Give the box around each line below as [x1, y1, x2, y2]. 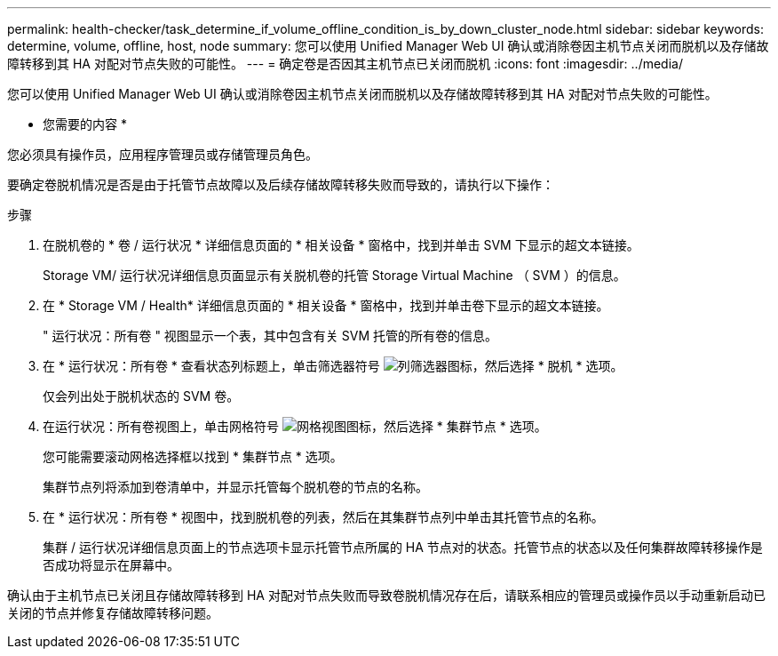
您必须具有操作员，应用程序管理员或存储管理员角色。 [7, 147, 318, 162]
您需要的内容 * [43, 116, 127, 132]
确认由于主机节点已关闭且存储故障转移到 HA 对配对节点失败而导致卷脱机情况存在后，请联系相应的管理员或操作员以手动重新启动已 [7, 588, 766, 603]
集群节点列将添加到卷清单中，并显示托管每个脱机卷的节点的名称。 [43, 479, 428, 494]
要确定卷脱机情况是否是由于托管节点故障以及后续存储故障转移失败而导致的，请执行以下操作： [7, 177, 554, 192]
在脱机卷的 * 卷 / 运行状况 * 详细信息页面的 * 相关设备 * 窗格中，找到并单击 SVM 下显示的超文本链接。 [43, 237, 639, 252]
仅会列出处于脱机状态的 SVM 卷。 [43, 388, 240, 404]
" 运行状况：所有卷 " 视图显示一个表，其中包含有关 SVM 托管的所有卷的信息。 [43, 328, 498, 343]
